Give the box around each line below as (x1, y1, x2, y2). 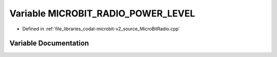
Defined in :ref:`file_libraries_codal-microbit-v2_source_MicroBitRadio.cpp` (22, 26, 181, 32)
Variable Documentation (9, 39, 89, 48)
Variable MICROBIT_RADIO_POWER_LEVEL (9, 8, 195, 19)
